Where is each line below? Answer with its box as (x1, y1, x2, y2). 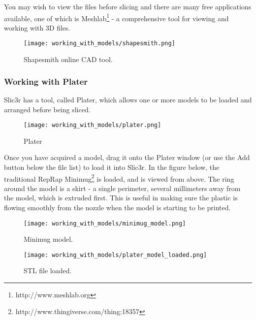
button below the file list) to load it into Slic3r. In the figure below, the (4, 161, 220, 172)
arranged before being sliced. (4, 104, 91, 114)
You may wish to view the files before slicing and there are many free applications (4, 1, 252, 11)
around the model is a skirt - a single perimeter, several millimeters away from (4, 183, 241, 193)
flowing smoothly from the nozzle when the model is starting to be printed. (4, 202, 231, 212)
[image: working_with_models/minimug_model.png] (24, 220, 186, 227)
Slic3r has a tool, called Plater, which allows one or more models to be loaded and (4, 94, 252, 104)
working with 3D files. (4, 22, 70, 32)
